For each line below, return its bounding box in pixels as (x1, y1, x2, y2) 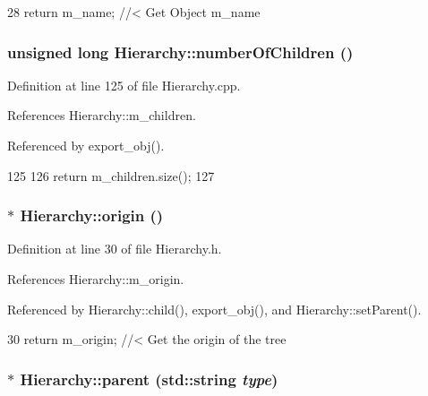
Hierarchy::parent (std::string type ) (20, 367, 278, 390)
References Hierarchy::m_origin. (7, 270, 184, 288)
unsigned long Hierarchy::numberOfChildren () (7, 40, 354, 63)
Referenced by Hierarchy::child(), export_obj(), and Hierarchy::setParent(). (7, 299, 422, 318)
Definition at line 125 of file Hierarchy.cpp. (7, 75, 241, 94)
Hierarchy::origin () (20, 204, 164, 227)
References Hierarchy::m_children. (7, 106, 196, 125)
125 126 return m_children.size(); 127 (7, 166, 215, 185)
